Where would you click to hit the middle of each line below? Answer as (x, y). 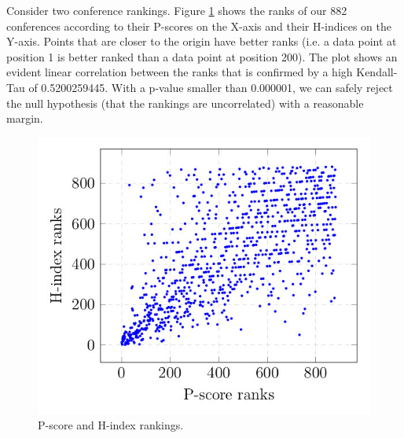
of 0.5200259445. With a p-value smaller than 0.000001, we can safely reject (211, 87)
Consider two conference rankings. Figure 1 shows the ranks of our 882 (177, 10)
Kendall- (377, 72)
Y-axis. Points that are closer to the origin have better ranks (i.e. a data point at (202, 41)
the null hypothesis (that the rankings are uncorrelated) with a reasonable (185, 103)
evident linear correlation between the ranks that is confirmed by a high (180, 72)
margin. (25, 118)
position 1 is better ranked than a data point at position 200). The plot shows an (202, 56)
